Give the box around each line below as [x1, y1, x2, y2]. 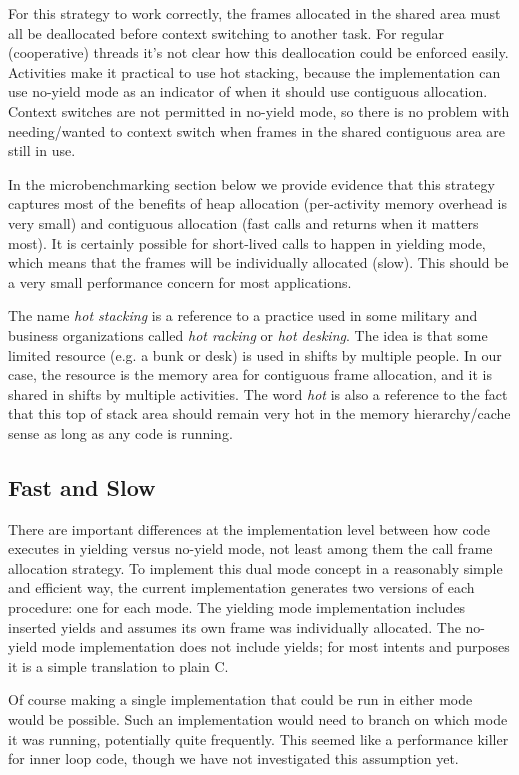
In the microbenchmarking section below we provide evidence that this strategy [8, 173, 495, 194]
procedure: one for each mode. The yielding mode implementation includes [8, 597, 466, 618]
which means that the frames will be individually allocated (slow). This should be [8, 252, 509, 273]
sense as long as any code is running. [8, 422, 233, 443]
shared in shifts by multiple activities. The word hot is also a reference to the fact [8, 383, 508, 404]
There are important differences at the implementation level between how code [8, 518, 491, 539]
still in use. [8, 140, 76, 161]
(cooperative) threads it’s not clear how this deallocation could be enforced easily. [8, 42, 509, 63]
